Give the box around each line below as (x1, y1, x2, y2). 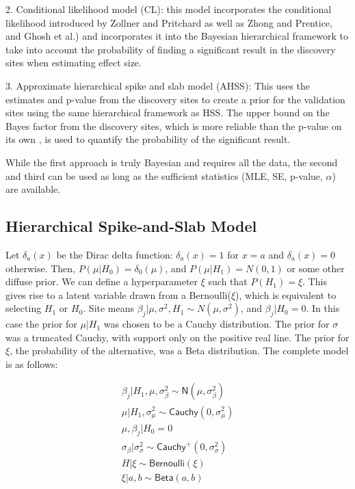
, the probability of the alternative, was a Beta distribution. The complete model (10, 343, 349, 358)
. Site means (83, 301, 135, 315)
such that (208, 274, 248, 289)
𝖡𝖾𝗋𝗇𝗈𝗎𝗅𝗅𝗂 (149, 459, 185, 469)
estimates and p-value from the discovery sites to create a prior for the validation (5, 92, 345, 106)
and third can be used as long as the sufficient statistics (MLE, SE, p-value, (5, 168, 323, 183)
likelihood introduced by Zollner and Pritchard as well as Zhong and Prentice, (5, 15, 332, 29)
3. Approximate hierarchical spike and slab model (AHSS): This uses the (5, 78, 311, 92)
